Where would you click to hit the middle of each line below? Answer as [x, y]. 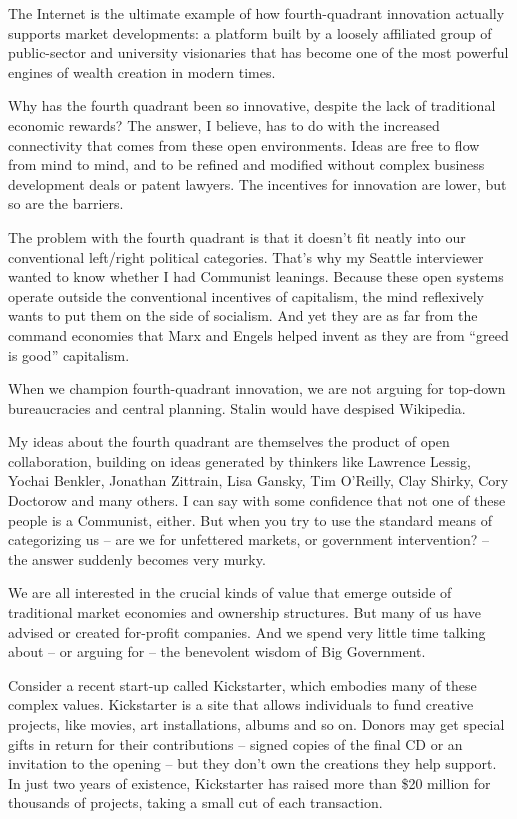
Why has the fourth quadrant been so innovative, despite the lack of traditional [252, 105]
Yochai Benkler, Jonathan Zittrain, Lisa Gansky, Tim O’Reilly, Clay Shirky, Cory [258, 480]
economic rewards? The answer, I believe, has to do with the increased [224, 124]
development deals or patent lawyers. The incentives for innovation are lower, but [257, 183]
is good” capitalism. [69, 354]
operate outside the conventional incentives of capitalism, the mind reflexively [246, 295]
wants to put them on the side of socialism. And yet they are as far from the [243, 315]
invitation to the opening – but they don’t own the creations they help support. [252, 763]
